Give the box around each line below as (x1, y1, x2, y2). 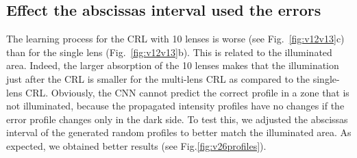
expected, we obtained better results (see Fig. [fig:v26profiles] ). (6, 138, 267, 153)
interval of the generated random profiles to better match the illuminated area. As (6, 125, 352, 140)
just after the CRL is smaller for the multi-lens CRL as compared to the (6, 71, 310, 85)
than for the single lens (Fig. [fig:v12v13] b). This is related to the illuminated (6, 44, 332, 59)
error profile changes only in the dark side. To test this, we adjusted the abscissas (6, 111, 348, 126)
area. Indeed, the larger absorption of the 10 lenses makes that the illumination (6, 58, 339, 73)
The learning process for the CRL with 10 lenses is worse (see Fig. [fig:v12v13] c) (6, 31, 345, 46)
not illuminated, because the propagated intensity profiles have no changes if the (6, 98, 345, 113)
